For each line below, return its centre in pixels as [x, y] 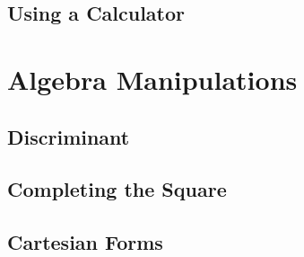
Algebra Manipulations [152, 79]
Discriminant [69, 136]
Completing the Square [117, 189]
